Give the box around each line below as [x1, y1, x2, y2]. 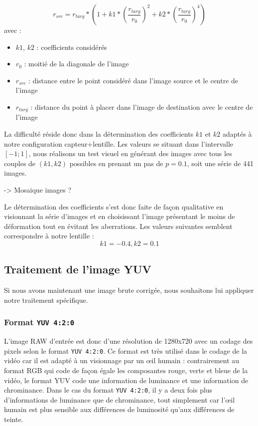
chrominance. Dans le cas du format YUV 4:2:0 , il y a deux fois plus [4, 385, 213, 395]
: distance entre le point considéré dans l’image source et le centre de [28, 75, 239, 85]
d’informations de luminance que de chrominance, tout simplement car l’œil [4, 394, 235, 405]
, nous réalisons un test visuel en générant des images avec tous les [28, 148, 232, 159]
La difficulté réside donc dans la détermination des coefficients [4, 129, 194, 139]
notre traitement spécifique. [4, 294, 88, 305]
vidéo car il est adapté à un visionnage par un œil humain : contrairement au [4, 355, 240, 366]
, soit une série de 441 [187, 158, 254, 168]
